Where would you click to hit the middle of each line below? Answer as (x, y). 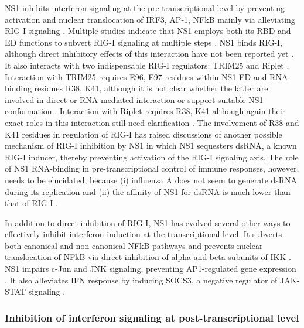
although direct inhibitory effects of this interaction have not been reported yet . (149, 54)
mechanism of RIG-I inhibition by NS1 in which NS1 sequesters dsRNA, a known (151, 146)
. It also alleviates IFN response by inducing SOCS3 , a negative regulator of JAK (151, 280)
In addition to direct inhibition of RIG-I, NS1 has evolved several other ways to (148, 222)
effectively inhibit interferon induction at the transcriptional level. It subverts (144, 234)
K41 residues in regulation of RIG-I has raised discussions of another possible (144, 134)
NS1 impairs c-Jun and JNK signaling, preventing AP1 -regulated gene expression (151, 269)
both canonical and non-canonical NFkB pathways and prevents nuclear (134, 245)
